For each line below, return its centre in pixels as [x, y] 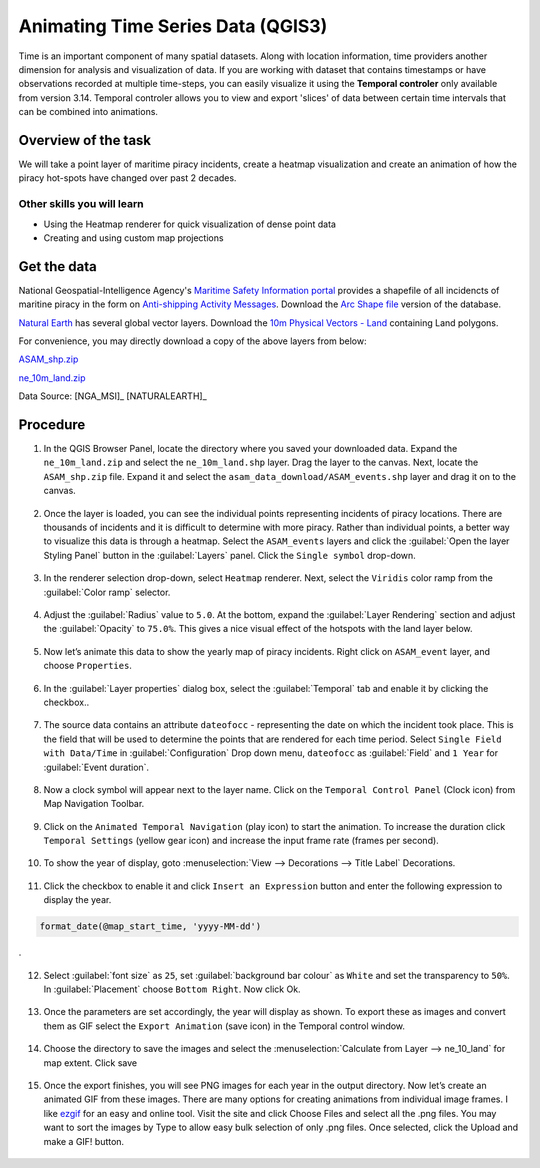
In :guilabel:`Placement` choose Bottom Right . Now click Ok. [172, 989]
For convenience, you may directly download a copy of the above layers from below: [192, 341]
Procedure [52, 424]
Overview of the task [85, 140]
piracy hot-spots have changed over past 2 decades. [127, 178]
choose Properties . [87, 666]
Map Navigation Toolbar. [94, 804]
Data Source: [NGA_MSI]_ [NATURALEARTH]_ [112, 396]
